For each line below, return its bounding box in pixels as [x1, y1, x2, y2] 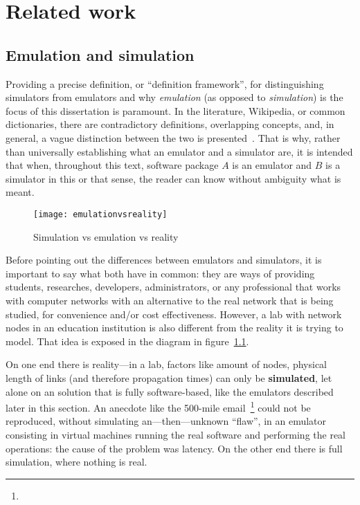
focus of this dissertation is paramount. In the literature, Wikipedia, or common [6, 103, 345, 118]
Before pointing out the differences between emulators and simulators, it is [6, 252, 322, 267]
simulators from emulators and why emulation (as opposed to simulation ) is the [6, 90, 343, 104]
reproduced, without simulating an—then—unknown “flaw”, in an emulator [6, 414, 327, 428]
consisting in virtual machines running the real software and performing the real [6, 427, 346, 441]
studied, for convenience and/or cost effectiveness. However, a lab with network [6, 306, 342, 321]
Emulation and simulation [6, 44, 195, 65]
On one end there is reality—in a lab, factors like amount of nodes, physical [6, 357, 327, 371]
